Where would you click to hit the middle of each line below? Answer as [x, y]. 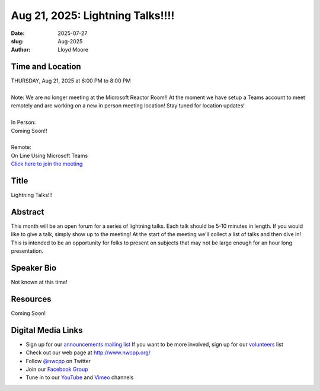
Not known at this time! [39, 282]
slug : [17, 41]
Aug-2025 [70, 41]
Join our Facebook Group [57, 369]
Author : [21, 50]
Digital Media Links [47, 330]
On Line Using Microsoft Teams [49, 155]
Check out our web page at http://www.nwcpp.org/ [88, 352]
